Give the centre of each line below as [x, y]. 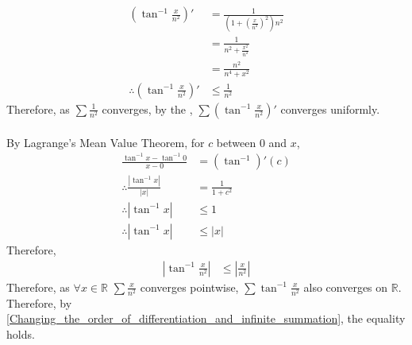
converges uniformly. [330, 109]
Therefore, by [39, 302]
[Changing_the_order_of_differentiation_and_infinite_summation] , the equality [206, 318]
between [236, 142]
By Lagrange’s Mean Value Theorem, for [106, 142]
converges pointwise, [189, 287]
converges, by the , [147, 109]
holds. [21, 333]
